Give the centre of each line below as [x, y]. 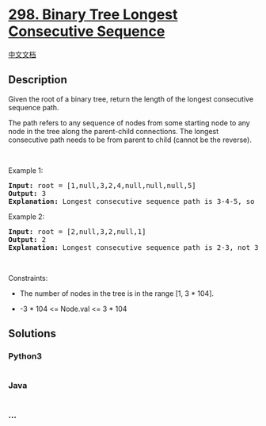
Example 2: [27, 217]
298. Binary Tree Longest [93, 15]
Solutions [32, 334]
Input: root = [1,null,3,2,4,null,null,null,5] [102, 185]
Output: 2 [27, 239]
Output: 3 [27, 193]
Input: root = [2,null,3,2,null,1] [77, 231]
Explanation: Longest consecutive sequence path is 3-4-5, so [131, 201]
